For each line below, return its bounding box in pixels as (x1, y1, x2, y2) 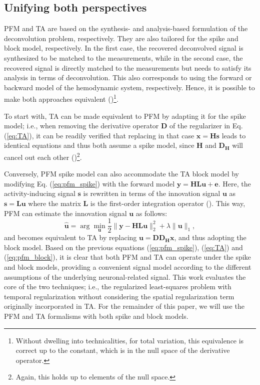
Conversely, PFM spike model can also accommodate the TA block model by (4, 168, 239, 179)
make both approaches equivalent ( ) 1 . (4, 92, 118, 104)
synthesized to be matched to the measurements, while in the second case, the (4, 52, 243, 63)
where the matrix (28, 198, 81, 209)
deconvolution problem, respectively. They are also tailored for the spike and (4, 33, 238, 43)
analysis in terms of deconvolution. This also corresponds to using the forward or (4, 72, 252, 83)
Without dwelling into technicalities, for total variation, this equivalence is (15, 335, 244, 345)
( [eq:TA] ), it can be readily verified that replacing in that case (4, 130, 194, 140)
